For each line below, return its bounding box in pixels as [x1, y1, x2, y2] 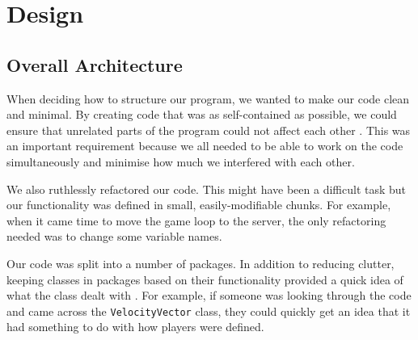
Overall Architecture [6, 52, 183, 77]
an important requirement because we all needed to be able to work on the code [6, 137, 403, 154]
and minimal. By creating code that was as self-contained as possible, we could [6, 106, 397, 123]
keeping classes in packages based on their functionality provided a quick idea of [6, 271, 403, 288]
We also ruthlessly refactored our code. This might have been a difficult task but [6, 180, 407, 197]
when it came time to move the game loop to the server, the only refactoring [6, 212, 386, 229]
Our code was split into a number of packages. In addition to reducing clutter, [6, 254, 395, 271]
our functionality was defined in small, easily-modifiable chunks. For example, [6, 196, 391, 213]
